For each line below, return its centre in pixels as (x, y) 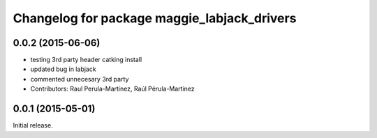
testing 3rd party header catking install (86, 60)
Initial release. (33, 125)
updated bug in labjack (64, 69)
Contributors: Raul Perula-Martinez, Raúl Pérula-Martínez (112, 89)
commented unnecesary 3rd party (80, 79)
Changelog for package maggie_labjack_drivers (155, 18)
